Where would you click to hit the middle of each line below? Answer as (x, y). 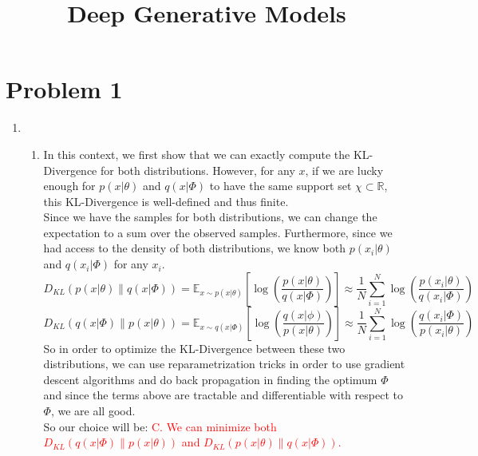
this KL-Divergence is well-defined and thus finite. (166, 201)
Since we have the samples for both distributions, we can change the (210, 217)
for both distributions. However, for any (198, 170)
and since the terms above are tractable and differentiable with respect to (223, 395)
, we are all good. (93, 411)
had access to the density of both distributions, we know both (195, 248)
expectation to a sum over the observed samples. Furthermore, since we (218, 232)
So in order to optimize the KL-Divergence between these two (194, 348)
